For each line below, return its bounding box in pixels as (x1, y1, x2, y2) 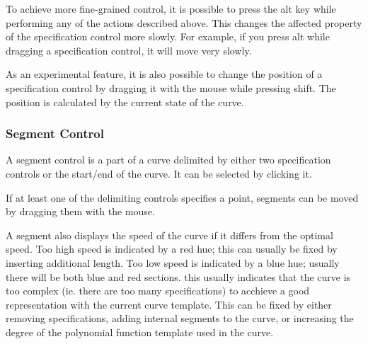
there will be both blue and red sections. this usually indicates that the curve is (6, 269, 351, 284)
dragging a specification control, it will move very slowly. (6, 42, 252, 57)
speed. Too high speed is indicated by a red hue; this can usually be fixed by (6, 241, 338, 256)
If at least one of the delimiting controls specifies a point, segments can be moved (6, 190, 359, 205)
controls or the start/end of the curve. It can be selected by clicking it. (6, 166, 312, 180)
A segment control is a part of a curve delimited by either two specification (6, 152, 331, 167)
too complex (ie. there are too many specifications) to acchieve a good (6, 283, 310, 298)
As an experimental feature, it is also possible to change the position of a (6, 67, 323, 81)
